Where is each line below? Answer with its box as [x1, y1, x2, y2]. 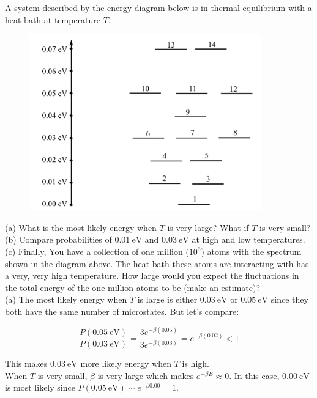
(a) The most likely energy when [5, 293, 127, 306]
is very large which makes [97, 369, 194, 381]
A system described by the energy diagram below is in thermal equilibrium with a [5, 1, 312, 13]
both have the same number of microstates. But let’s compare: [5, 305, 239, 317]
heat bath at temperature [5, 13, 101, 26]
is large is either [137, 293, 198, 306]
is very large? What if [167, 221, 249, 234]
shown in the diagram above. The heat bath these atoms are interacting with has [5, 257, 309, 270]
